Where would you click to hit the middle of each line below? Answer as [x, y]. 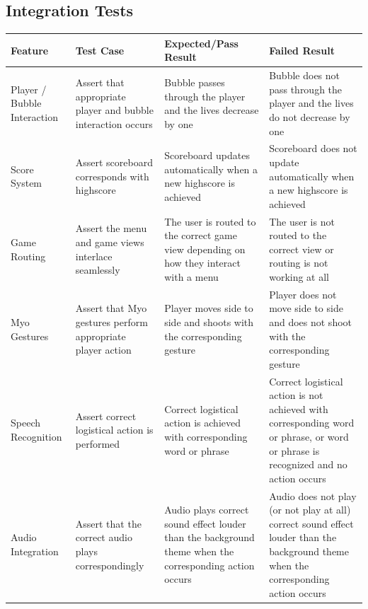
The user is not [302, 221]
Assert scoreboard [114, 162]
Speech [25, 423]
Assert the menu [111, 228]
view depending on [205, 249]
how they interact [202, 263]
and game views [110, 242]
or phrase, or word [309, 436]
